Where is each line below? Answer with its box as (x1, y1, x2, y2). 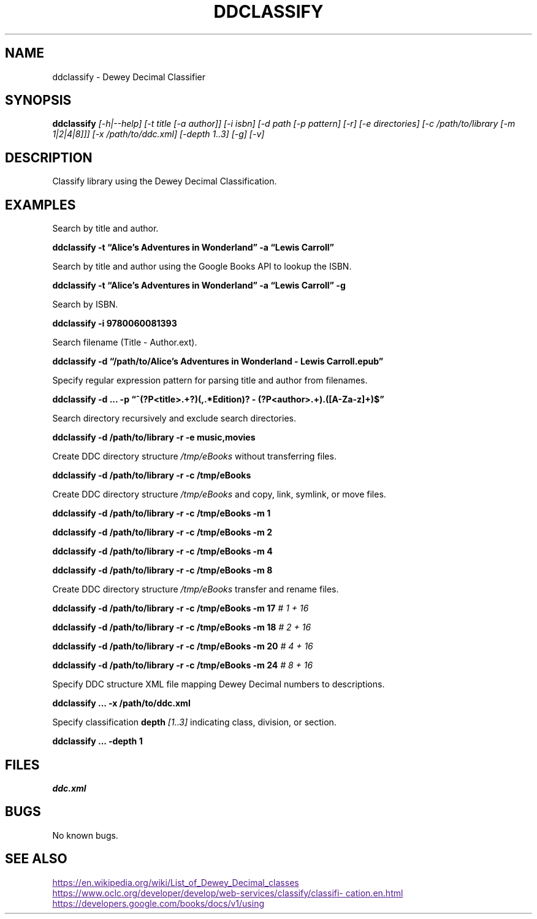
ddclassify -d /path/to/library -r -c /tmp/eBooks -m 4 (52, 546, 273, 557)
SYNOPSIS (5, 93, 72, 108)
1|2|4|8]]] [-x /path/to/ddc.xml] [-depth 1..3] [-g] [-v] (52, 129, 265, 140)
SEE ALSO (5, 851, 67, 867)
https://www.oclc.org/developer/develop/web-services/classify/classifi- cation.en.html (52, 887, 403, 898)
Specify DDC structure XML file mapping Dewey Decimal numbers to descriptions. (52, 679, 385, 690)
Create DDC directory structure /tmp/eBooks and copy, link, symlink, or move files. (52, 489, 386, 500)
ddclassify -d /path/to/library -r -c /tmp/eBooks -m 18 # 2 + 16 (52, 622, 311, 633)
